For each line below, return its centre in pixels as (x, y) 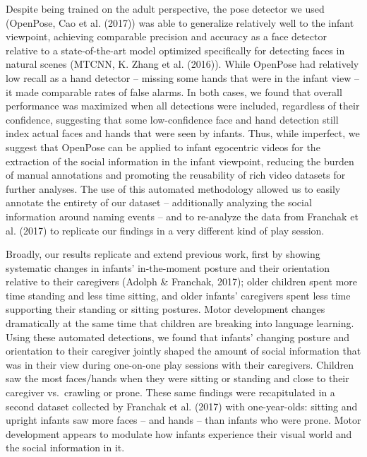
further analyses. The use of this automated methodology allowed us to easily (173, 188)
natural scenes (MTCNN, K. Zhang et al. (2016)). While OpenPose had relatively (182, 64)
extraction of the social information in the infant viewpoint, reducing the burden (180, 161)
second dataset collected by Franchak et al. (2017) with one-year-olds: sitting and (182, 406)
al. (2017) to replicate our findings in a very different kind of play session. (165, 230)
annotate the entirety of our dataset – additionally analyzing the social (159, 202)
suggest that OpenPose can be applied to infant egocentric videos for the (163, 147)
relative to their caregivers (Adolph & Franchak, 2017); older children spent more (182, 281)
